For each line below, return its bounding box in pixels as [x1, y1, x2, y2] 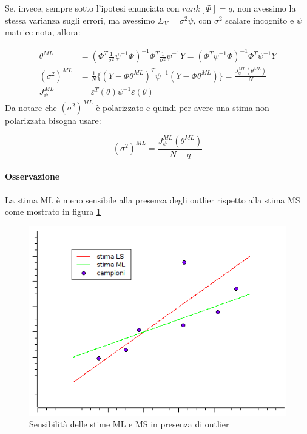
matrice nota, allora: [5, 25, 81, 38]
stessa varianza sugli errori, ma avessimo [5, 13, 155, 26]
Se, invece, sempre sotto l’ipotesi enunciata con [5, 2, 180, 14]
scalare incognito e [225, 13, 294, 26]
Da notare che [5, 101, 57, 114]
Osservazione [5, 170, 60, 183]
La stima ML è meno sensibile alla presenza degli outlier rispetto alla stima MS [5, 193, 300, 206]
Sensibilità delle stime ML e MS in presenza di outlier [29, 418, 229, 430]
